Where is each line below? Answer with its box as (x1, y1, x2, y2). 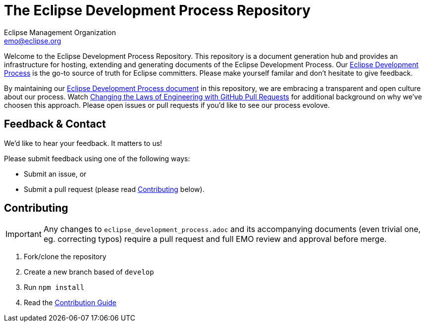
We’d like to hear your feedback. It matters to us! (4, 139, 162, 147)
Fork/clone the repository (24, 252, 106, 261)
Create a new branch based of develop (24, 268, 154, 277)
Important (5, 229, 42, 239)
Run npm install (24, 283, 85, 292)
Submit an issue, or (24, 169, 87, 178)
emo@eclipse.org (4, 36, 61, 45)
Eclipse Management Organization (4, 28, 116, 37)
